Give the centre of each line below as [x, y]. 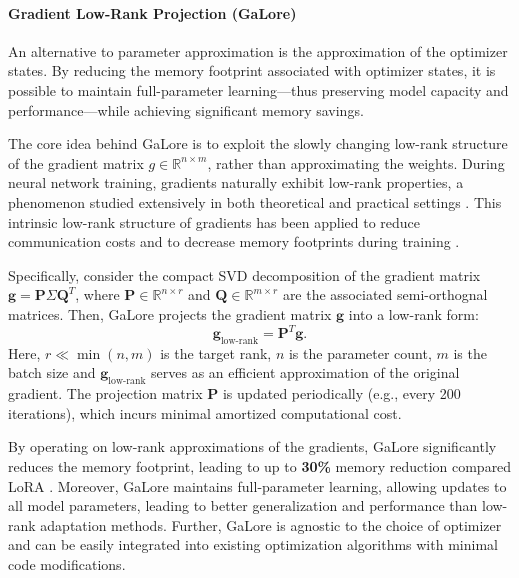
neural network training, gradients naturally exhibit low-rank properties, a [236, 182]
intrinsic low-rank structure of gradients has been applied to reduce [214, 221]
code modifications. [67, 563]
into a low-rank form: [413, 313]
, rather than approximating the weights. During [356, 162]
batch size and [52, 372]
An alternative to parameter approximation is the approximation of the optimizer [258, 50]
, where [97, 294]
